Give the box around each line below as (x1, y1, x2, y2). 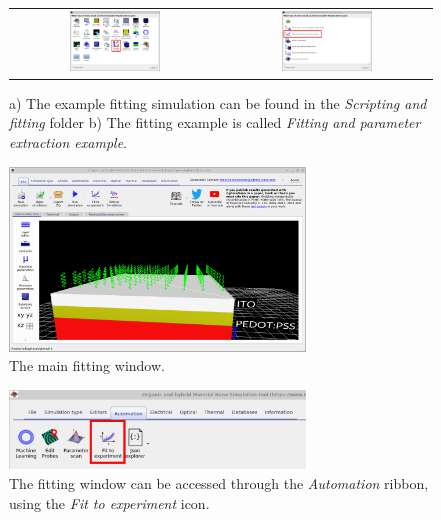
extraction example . (9, 132, 127, 153)
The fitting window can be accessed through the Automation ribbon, (9, 473, 429, 494)
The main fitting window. (9, 355, 165, 376)
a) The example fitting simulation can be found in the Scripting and (9, 92, 427, 113)
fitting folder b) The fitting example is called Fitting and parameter (9, 112, 421, 133)
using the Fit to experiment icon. (9, 492, 210, 513)
